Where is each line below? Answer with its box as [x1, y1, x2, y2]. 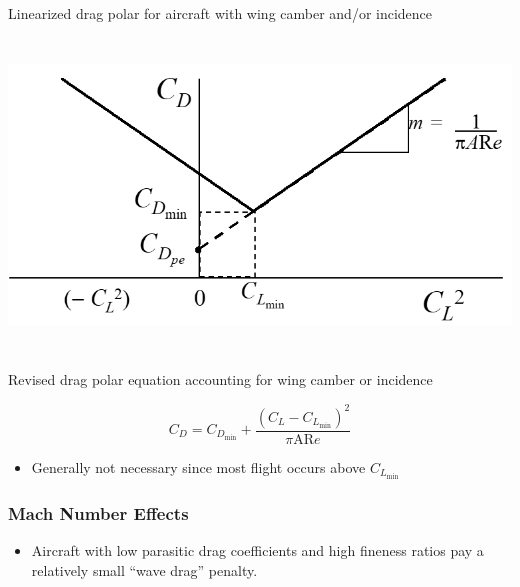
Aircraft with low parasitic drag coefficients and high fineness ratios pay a [31, 539, 484, 560]
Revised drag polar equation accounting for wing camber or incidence [8, 369, 433, 390]
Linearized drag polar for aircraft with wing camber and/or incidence [8, 3, 433, 23]
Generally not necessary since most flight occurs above [31, 456, 366, 477]
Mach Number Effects [8, 500, 189, 525]
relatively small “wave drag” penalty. [31, 559, 258, 580]
